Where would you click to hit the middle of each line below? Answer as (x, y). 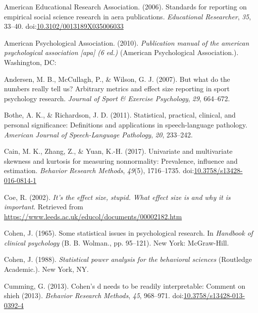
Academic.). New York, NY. (47, 269)
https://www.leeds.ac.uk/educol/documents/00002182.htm (93, 216)
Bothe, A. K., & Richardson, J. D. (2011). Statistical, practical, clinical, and (120, 115)
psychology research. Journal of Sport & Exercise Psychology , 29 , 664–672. (117, 98)
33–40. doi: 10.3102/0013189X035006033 (64, 26)
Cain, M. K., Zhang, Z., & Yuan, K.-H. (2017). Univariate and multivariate (118, 151)
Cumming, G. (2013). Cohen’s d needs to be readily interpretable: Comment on (125, 285)
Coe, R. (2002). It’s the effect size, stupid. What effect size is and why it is (117, 197)
